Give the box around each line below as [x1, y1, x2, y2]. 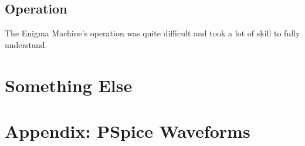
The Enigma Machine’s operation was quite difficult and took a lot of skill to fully [5, 27, 300, 39]
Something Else [5, 73, 133, 97]
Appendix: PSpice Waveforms [5, 118, 250, 142]
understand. [5, 38, 48, 50]
